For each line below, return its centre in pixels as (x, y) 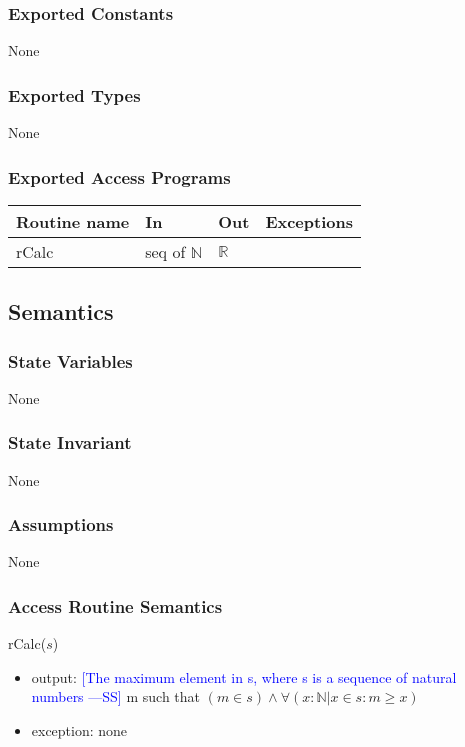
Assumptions (61, 524)
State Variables (70, 360)
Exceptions (309, 221)
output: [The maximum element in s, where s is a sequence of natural (244, 676)
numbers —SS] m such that (115, 696)
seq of (165, 251)
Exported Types (74, 94)
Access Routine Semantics (115, 605)
